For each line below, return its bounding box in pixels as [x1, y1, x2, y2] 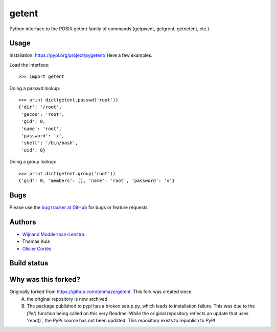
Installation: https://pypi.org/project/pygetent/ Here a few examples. [9, 52, 153, 58]
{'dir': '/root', [18, 104, 62, 110]
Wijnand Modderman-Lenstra [22, 231, 84, 237]
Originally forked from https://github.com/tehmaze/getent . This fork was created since [9, 288, 192, 295]
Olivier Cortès [22, 245, 52, 252]
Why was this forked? [9, 275, 80, 284]
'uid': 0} [21, 147, 46, 153]
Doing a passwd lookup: [9, 85, 61, 91]
